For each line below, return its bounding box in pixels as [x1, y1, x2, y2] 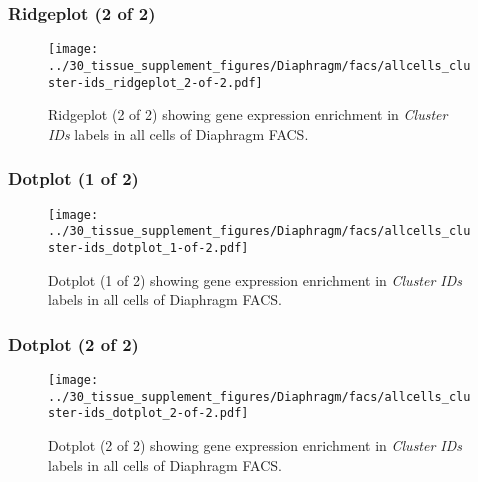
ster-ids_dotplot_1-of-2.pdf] [48, 240, 249, 255]
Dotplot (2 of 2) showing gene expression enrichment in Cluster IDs [48, 434, 463, 455]
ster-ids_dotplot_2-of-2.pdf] [48, 406, 249, 421]
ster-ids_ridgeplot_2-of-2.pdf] [48, 75, 263, 90]
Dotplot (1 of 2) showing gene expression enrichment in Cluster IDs [48, 269, 463, 290]
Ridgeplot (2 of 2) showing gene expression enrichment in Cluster [48, 104, 448, 125]
